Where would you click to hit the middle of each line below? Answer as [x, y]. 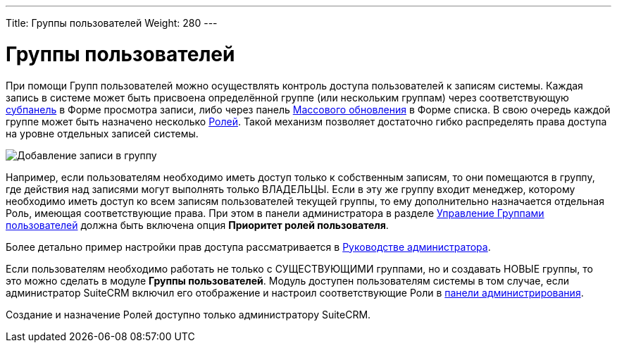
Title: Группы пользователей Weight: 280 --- [112, 23]
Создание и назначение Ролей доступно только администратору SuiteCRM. [188, 314]
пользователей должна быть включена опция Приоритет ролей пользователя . [197, 225]
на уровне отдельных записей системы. [102, 133]
